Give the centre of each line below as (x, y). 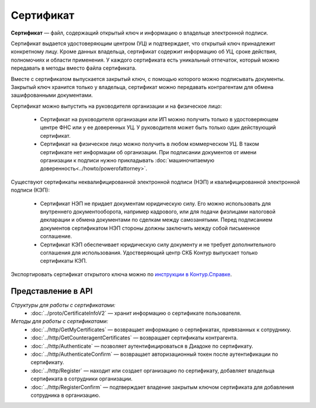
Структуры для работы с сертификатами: (63, 305)
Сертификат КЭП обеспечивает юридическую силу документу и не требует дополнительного (158, 244)
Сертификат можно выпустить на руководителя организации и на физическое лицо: (116, 106)
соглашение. (56, 236)
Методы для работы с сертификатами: (59, 321)
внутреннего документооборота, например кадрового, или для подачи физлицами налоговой (158, 212)
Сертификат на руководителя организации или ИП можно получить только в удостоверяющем (159, 120)
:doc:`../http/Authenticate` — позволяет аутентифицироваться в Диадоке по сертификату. (142, 346)
